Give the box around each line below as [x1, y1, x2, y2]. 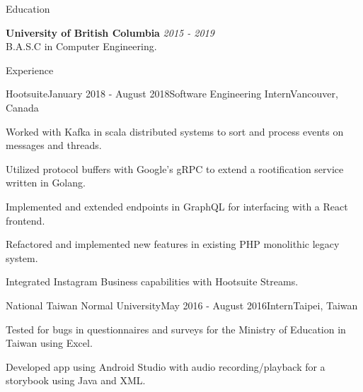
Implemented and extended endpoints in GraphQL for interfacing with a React [6, 198, 348, 213]
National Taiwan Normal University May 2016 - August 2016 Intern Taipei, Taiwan [6, 297, 358, 312]
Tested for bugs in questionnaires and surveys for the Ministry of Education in [6, 321, 346, 336]
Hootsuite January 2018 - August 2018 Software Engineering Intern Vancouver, [6, 86, 338, 101]
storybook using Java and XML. [6, 373, 146, 388]
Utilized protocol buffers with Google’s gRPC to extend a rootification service [6, 161, 344, 176]
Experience [6, 62, 54, 77]
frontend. [6, 213, 45, 227]
